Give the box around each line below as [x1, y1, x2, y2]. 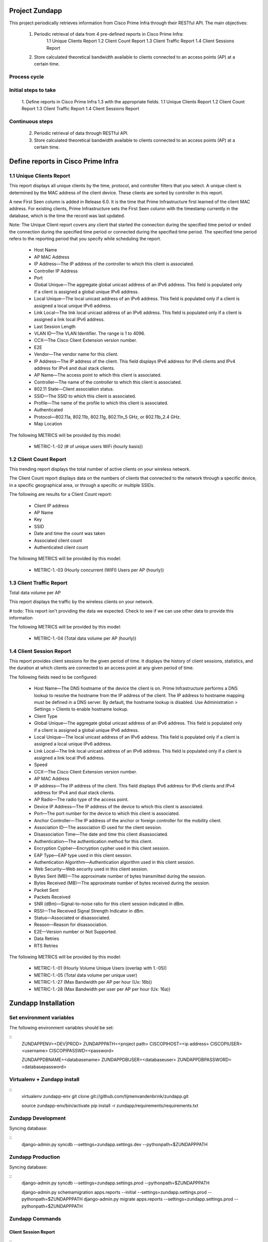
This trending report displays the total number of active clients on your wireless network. [9, 466, 191, 472]
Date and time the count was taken [34, 531, 105, 537]
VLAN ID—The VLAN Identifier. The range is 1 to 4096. [34, 330, 145, 336]
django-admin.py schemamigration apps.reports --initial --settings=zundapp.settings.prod [21, 1189, 207, 1195]
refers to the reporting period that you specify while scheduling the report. [9, 236, 161, 241]
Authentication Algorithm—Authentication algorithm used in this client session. [34, 859, 195, 865]
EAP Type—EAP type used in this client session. [34, 852, 133, 858]
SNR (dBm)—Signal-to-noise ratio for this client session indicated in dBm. [34, 901, 185, 907]
